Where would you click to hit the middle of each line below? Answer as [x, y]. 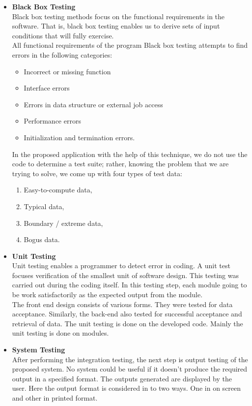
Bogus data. [42, 239]
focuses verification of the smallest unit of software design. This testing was [125, 275]
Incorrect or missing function [67, 71]
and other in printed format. [55, 398]
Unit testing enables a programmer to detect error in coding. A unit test [121, 265]
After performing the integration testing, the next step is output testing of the [130, 359]
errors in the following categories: [62, 54]
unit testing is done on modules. [60, 333]
